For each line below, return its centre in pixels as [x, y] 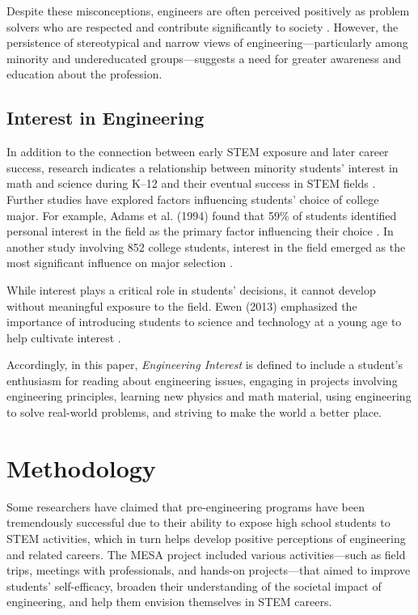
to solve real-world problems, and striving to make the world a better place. [194, 412]
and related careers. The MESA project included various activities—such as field [206, 554]
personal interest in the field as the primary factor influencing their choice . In [200, 231]
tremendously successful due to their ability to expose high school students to [198, 522]
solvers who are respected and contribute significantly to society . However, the [203, 26]
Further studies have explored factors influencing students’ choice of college [193, 199]
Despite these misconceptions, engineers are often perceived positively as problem [208, 11]
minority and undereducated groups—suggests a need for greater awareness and [204, 58]
